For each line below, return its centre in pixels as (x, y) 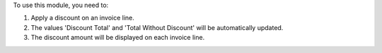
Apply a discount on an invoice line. (82, 18)
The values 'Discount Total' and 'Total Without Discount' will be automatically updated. (157, 27)
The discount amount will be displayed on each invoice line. (118, 38)
